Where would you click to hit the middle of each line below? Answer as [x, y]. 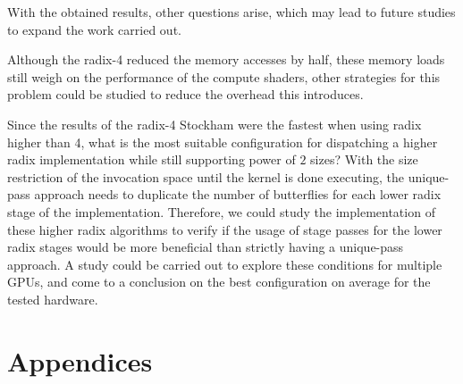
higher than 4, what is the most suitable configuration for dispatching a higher [223, 142]
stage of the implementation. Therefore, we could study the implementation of [221, 211]
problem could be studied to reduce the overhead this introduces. [185, 94]
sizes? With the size [364, 159]
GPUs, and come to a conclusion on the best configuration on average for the [219, 282]
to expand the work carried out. [94, 29]
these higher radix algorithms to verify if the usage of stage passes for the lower [225, 229]
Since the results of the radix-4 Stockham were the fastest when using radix [215, 124]
